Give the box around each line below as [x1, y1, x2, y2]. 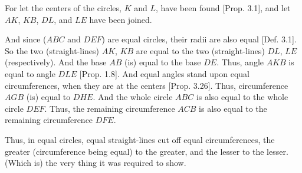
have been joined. [89, 13, 152, 25]
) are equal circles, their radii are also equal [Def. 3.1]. [101, 33, 297, 45]
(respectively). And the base [5, 56, 107, 68]
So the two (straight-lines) [5, 44, 100, 56]
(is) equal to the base [124, 56, 201, 68]
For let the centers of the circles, [5, 2, 122, 14]
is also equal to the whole [196, 91, 288, 103]
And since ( [5, 33, 47, 45]
